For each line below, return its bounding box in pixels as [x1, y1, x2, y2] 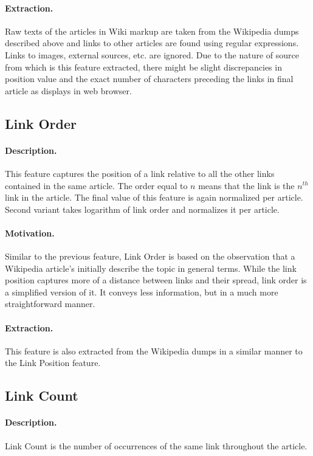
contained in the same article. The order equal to [5, 179, 188, 192]
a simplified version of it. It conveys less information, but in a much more [5, 285, 278, 298]
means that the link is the [198, 179, 295, 192]
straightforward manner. [5, 297, 95, 310]
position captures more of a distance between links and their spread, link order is [5, 274, 307, 286]
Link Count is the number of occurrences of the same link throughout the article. [5, 439, 308, 452]
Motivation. [5, 226, 55, 239]
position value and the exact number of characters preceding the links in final [5, 72, 294, 85]
